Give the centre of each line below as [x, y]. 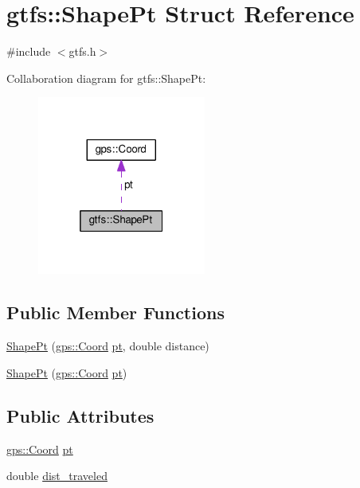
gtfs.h [82, 51]
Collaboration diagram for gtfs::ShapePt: [106, 78]
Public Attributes [80, 415]
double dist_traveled [57, 476]
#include [29, 51]
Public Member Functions [115, 312]
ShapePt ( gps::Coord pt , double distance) [108, 346]
